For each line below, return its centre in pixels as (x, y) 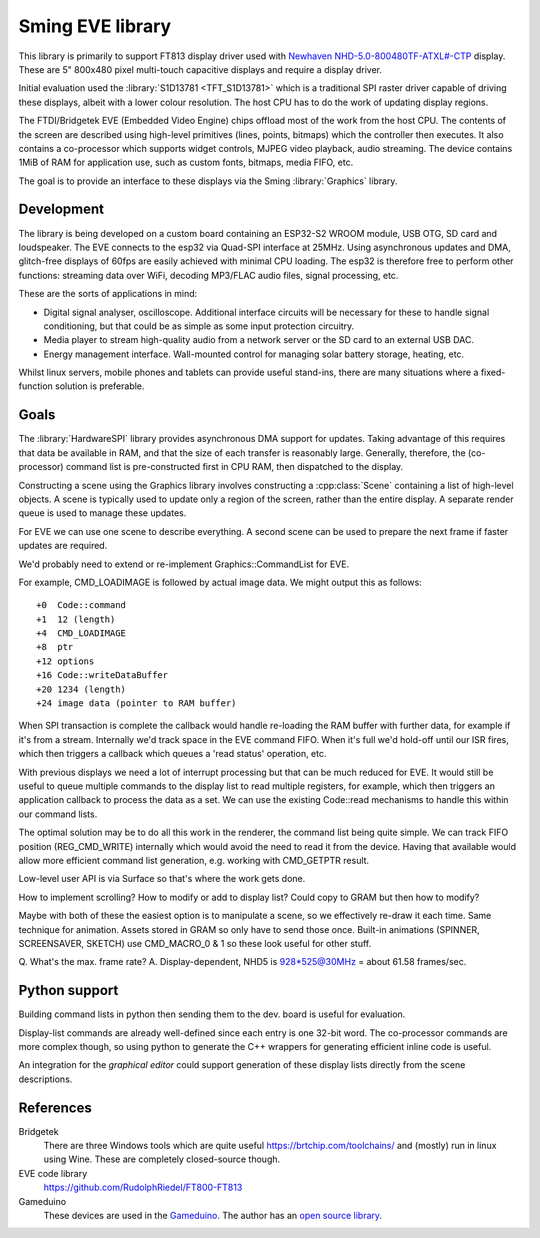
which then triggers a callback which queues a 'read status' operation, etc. (172, 754)
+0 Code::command (81, 605)
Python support (68, 990)
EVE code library (53, 1173)
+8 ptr (55, 647)
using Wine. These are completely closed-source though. (162, 1159)
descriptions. (45, 1079)
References (55, 1107)
